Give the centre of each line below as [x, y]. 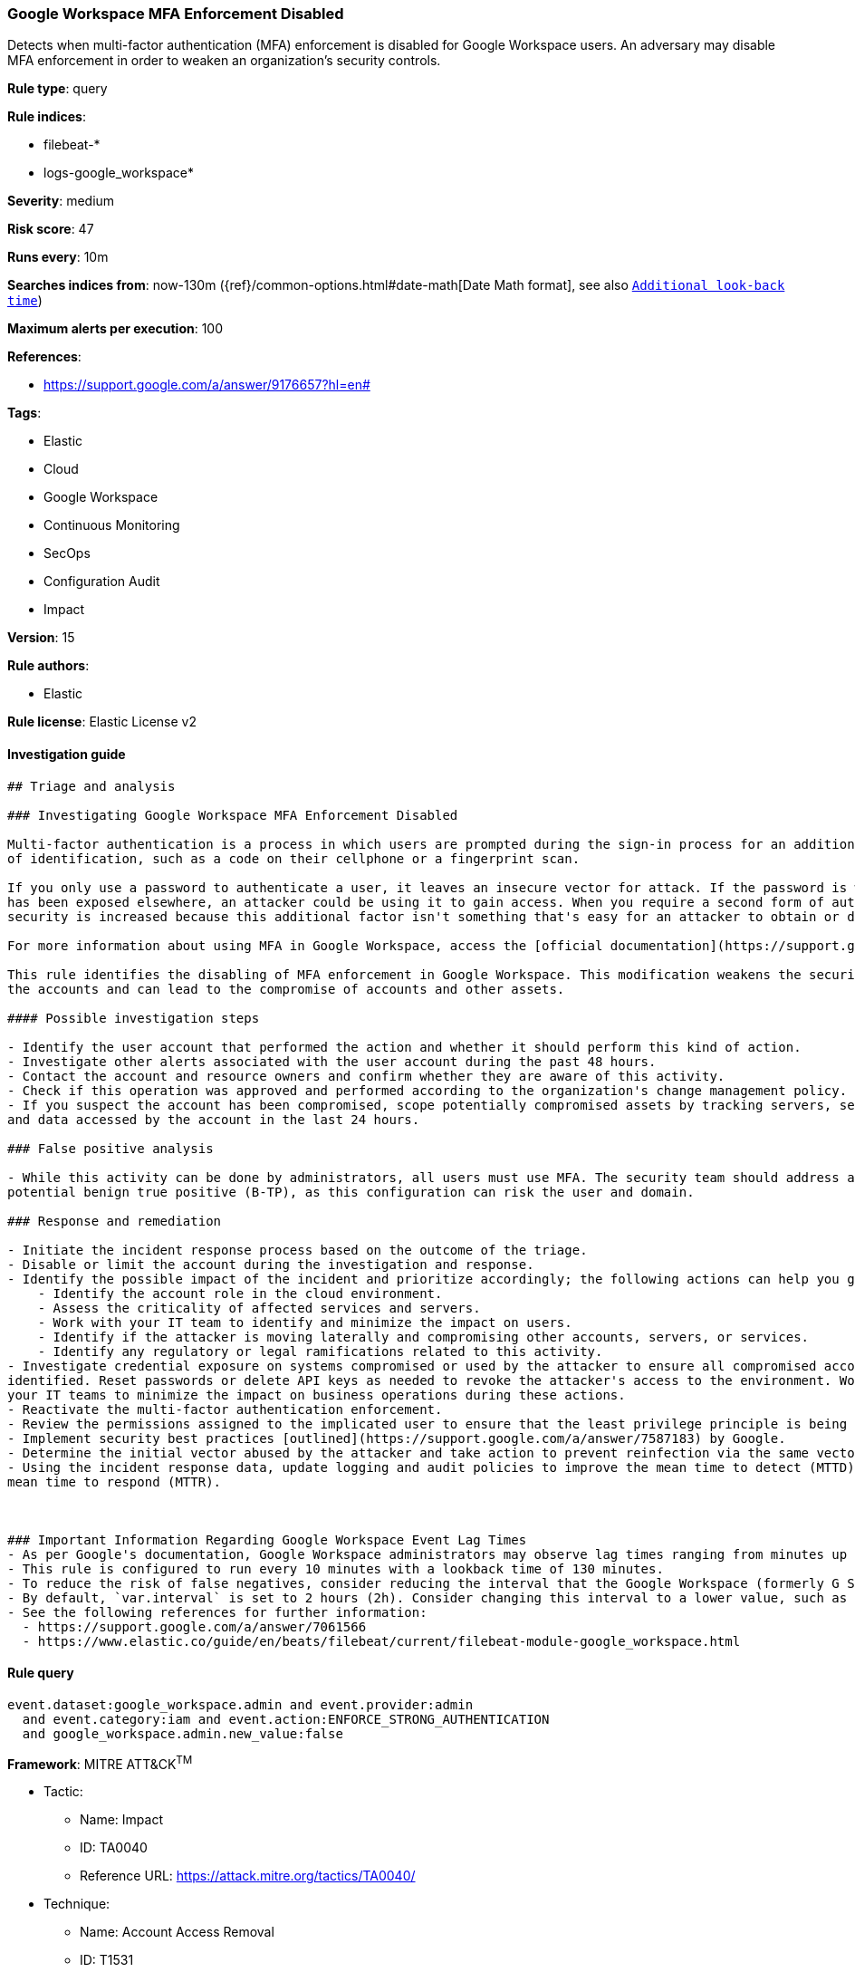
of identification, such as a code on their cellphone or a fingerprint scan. [294, 858]
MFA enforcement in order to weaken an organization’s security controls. [224, 61]
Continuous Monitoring [112, 525]
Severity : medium [61, 201]
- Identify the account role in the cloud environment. [240, 1293]
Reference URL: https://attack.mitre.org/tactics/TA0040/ [248, 1876]
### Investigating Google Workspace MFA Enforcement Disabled [233, 815]
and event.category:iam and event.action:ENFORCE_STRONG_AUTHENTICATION [286, 1719]
